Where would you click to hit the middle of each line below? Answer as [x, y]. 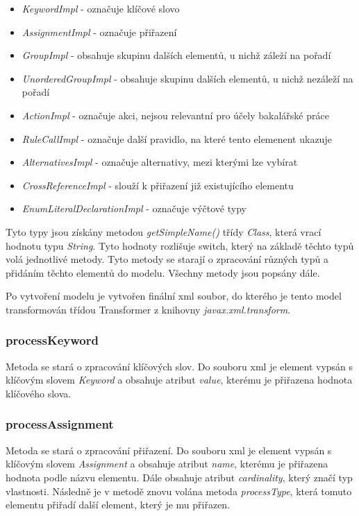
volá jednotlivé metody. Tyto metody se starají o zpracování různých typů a [167, 259]
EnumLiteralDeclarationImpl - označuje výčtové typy [134, 208]
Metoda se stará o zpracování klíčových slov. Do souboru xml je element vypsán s [179, 366]
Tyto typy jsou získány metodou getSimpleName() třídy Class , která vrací [164, 231]
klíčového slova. [39, 393]
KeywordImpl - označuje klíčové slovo [101, 8]
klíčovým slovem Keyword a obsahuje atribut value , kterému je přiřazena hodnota [179, 380]
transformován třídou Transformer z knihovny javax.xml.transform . [148, 309]
